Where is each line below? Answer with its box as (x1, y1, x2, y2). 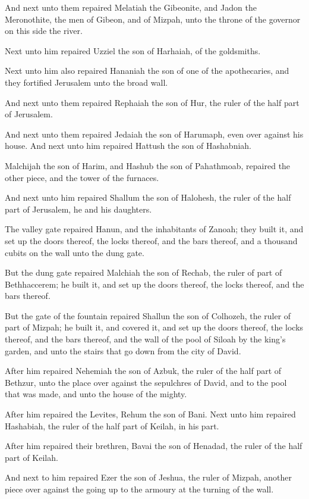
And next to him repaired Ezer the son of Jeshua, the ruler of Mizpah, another (5, 471, 292, 484)
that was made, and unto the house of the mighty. (5, 388, 187, 400)
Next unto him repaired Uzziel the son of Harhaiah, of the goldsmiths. (5, 44, 261, 57)
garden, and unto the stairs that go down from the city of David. (5, 344, 241, 357)
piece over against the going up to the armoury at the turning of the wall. (5, 483, 274, 495)
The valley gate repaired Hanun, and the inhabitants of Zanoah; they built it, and (5, 223, 304, 235)
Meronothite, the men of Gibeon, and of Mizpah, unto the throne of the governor (5, 13, 301, 25)
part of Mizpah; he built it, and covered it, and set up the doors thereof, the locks (5, 321, 304, 333)
